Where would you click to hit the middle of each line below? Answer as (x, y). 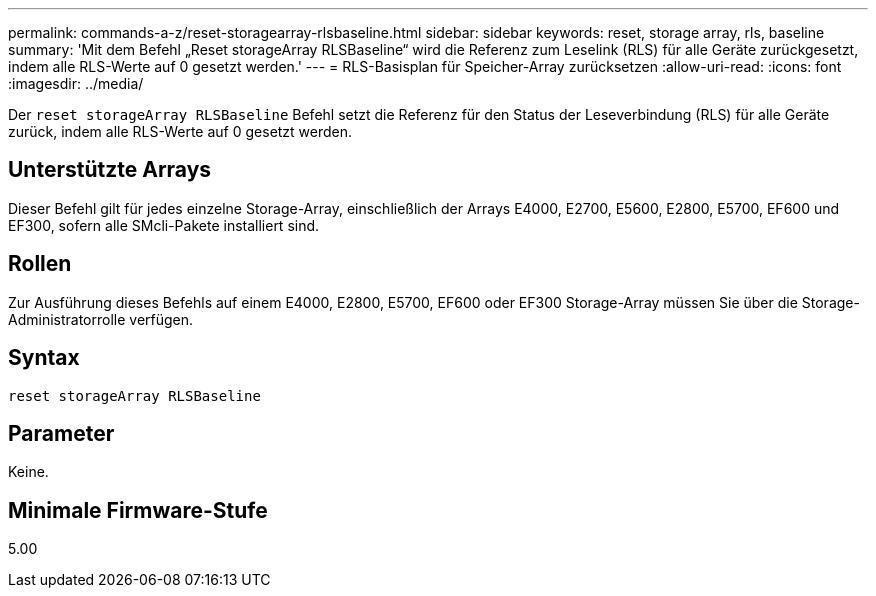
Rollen (40, 264)
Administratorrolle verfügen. (101, 319)
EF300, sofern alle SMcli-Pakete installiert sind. (164, 225)
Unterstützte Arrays (110, 170)
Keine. (28, 472)
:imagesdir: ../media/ (76, 83)
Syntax (44, 358)
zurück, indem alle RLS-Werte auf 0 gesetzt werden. (180, 131)
